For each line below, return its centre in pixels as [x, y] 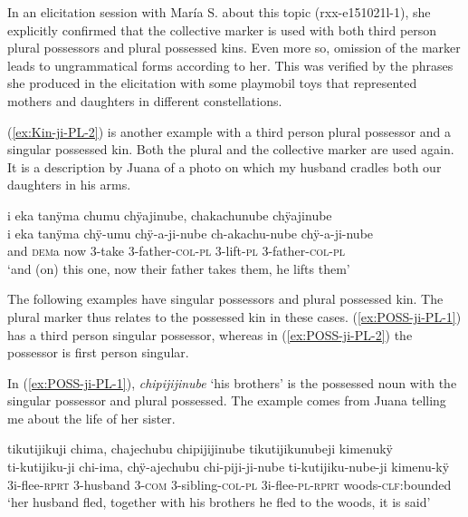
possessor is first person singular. [98, 352]
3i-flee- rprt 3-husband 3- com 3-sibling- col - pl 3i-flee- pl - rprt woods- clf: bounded [229, 484]
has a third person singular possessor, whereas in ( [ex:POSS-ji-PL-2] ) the [210, 334]
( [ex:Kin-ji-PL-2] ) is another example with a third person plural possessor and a [229, 131]
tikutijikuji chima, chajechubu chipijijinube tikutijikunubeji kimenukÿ [200, 449]
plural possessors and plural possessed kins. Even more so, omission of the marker [234, 48]
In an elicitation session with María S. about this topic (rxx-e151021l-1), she [219, 12]
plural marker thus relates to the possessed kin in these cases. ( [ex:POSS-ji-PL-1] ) [234, 316]
